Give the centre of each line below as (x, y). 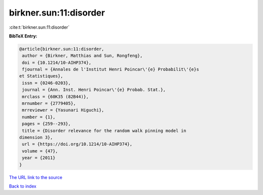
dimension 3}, (36, 137)
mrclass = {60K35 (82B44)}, (56, 97)
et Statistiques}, (41, 76)
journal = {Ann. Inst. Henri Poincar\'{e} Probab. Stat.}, (94, 90)
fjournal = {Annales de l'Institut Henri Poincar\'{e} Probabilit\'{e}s (111, 70)
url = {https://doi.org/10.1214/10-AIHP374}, (77, 144)
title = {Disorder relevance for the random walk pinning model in (104, 131)
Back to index (23, 186)
